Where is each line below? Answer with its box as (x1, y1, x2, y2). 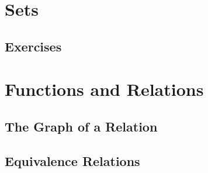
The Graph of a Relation (5, 117, 158, 135)
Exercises (5, 37, 62, 55)
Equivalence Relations (5, 151, 140, 169)
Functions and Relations (5, 77, 204, 101)
